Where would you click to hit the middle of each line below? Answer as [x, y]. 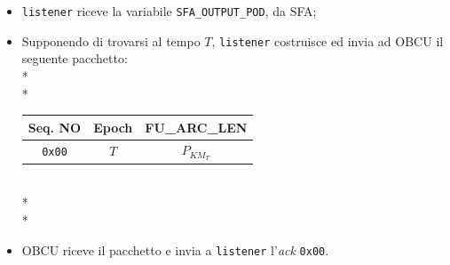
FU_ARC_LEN [196, 127]
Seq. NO [55, 127]
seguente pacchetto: [75, 58]
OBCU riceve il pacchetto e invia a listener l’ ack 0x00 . [175, 249]
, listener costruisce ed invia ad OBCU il [328, 40]
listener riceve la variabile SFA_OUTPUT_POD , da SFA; [169, 11]
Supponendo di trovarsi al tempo [111, 40]
